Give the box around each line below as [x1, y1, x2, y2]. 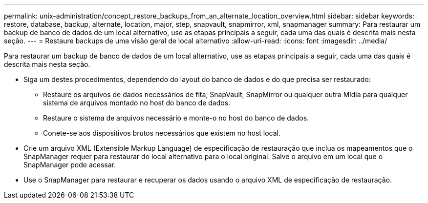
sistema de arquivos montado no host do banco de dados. [43, 99, 231, 107]
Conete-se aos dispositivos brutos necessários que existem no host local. [43, 129, 281, 137]
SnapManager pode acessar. [23, 161, 116, 169]
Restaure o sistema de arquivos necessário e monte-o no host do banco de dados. [43, 114, 309, 122]
